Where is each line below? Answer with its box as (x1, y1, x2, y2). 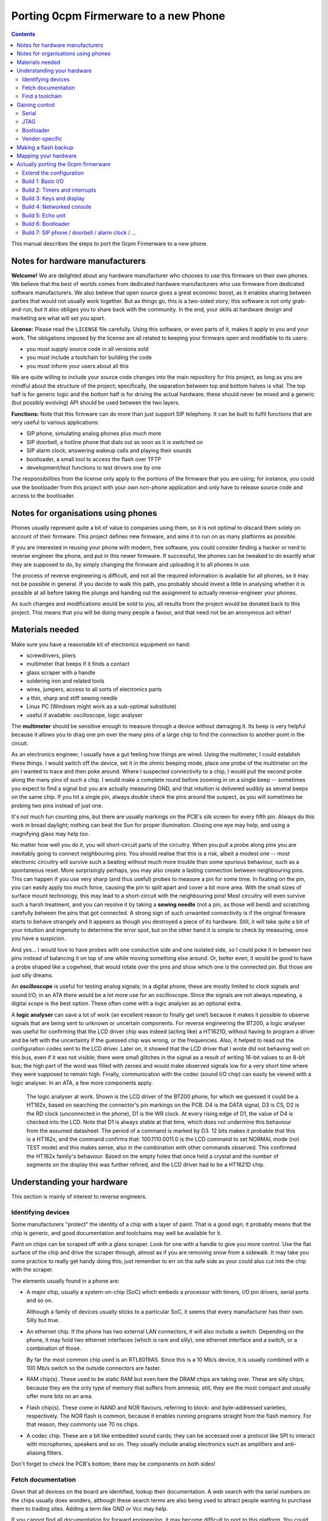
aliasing (26, 1449, 46, 1457)
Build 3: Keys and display (22, 195, 85, 202)
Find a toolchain (22, 92, 62, 100)
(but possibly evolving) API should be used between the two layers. (11, 399, 180, 406)
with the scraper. (11, 1266, 54, 1273)
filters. (47, 1449, 63, 1457)
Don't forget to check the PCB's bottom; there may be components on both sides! (11, 1460, 216, 1467)
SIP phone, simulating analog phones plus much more (26, 430, 162, 437)
